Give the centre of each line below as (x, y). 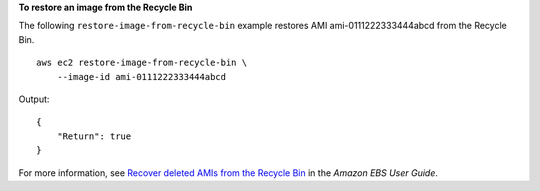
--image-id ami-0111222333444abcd (141, 76)
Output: (34, 99)
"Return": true (94, 136)
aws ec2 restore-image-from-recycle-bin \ (142, 63)
